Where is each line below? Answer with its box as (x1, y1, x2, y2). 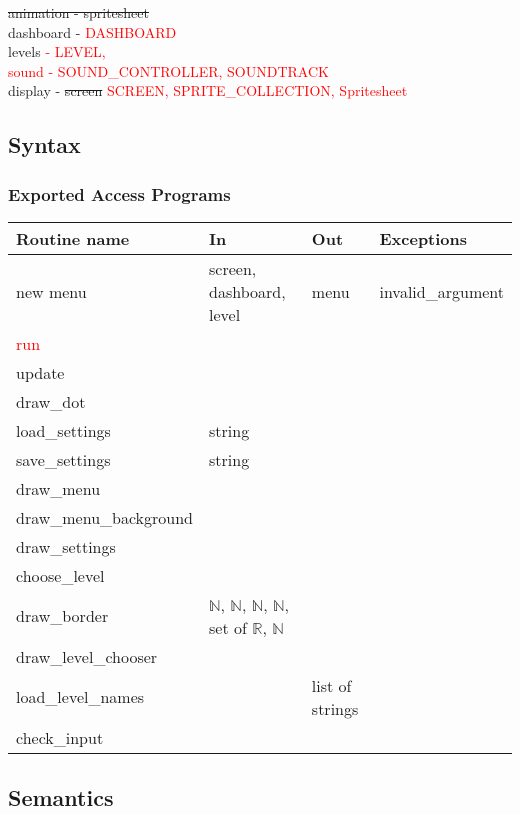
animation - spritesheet (8, 2, 149, 22)
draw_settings (16, 534, 116, 558)
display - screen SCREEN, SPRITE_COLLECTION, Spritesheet (8, 80, 408, 101)
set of (209, 615, 247, 639)
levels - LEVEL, (8, 41, 106, 62)
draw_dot (16, 389, 86, 413)
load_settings (16, 418, 111, 442)
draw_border (16, 604, 109, 628)
